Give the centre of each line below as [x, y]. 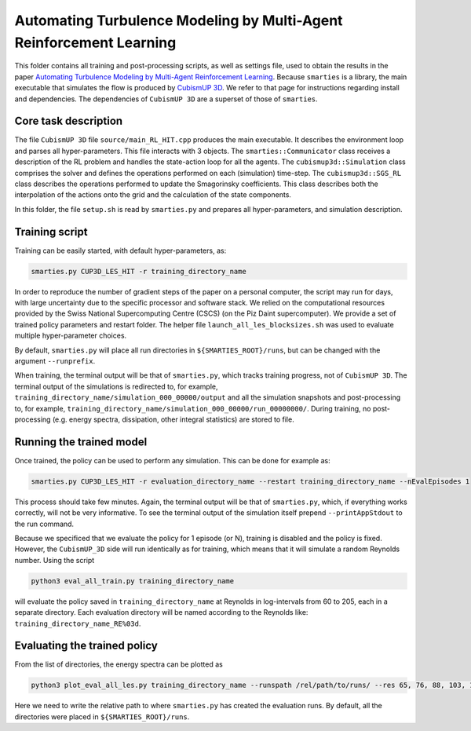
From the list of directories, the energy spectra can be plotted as [119, 664]
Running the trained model [81, 442]
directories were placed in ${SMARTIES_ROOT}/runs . [102, 716]
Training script [51, 232]
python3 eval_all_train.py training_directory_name [133, 581]
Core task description [69, 121]
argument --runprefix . [55, 360]
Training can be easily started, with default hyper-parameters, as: [120, 250]
